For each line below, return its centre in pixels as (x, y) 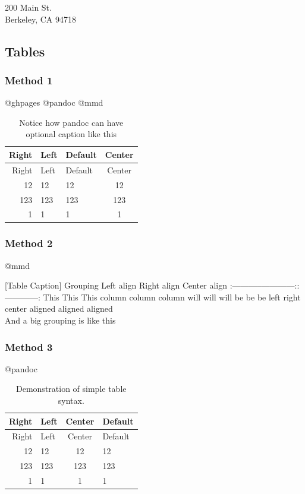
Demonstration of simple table (71, 389)
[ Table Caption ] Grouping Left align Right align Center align (116, 285)
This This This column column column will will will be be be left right (172, 297)
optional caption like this (71, 134)
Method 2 (29, 243)
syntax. (71, 400)
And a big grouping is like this (60, 320)
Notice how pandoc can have (71, 122)
